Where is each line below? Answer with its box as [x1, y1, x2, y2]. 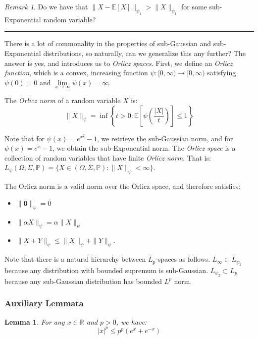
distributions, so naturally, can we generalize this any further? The [43, 48, 246, 58]
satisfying [207, 67, 236, 78]
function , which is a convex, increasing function [4, 67, 148, 78]
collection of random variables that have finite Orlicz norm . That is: [4, 152, 211, 163]
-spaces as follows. [155, 254, 210, 264]
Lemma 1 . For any [4, 316, 65, 327]
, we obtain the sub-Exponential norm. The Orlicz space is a [52, 143, 236, 153]
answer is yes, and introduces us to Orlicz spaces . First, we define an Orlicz [4, 57, 233, 68]
